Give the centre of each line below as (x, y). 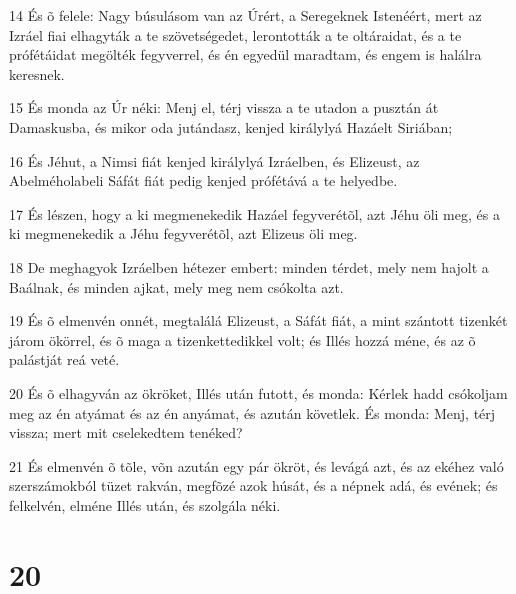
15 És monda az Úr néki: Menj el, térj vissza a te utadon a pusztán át (224, 107)
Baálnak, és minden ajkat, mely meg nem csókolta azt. (176, 286)
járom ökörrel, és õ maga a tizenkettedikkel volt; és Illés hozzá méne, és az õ (242, 339)
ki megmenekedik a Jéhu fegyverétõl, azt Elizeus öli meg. (183, 233)
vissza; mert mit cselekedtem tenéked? (126, 432)
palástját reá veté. (64, 359)
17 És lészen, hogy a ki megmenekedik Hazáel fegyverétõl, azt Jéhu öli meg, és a (254, 213)
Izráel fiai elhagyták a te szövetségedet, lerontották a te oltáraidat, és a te (235, 34)
